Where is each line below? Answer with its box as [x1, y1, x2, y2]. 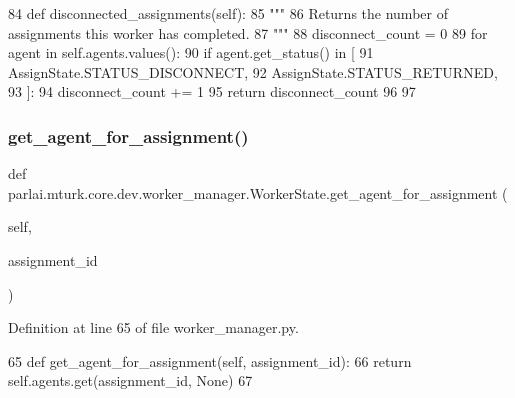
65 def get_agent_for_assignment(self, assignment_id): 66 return [8, 350, 412, 371]
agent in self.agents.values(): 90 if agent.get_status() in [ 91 [8, 42, 374, 63]
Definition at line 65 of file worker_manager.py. [8, 317, 299, 338]
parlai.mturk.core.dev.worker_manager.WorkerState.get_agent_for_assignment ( [8, 182, 508, 203]
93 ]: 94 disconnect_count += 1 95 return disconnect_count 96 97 [8, 81, 416, 102]
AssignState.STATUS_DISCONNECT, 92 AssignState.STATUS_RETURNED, [8, 61, 498, 82]
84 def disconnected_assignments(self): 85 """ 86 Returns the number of [8, 3, 448, 23]
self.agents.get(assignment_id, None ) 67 [8, 370, 253, 391]
